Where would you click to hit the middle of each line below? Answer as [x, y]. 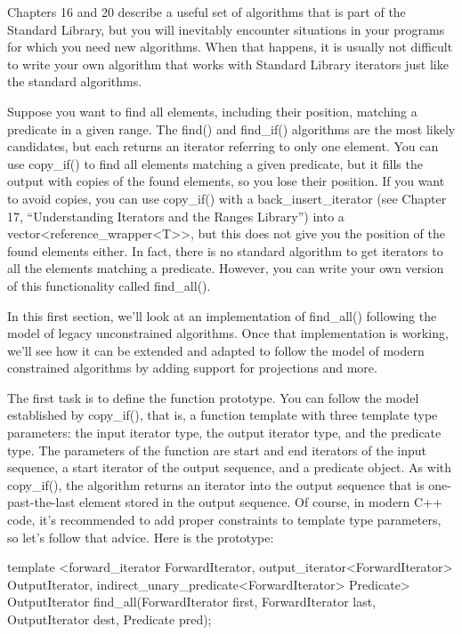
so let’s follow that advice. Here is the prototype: [141, 537]
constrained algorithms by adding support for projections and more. [192, 368]
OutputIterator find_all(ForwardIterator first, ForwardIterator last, [192, 602]
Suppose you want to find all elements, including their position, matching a [212, 111]
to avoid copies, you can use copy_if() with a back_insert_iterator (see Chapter [227, 198]
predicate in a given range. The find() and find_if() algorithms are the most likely [231, 129]
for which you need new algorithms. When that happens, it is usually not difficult [230, 47]
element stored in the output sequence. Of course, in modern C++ [261, 502]
